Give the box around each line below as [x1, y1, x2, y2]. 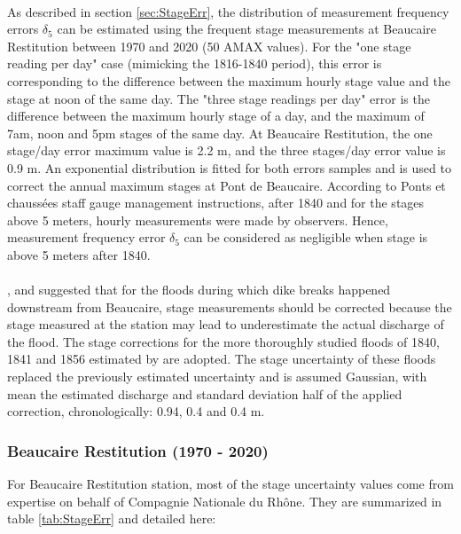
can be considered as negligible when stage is [184, 228, 428, 247]
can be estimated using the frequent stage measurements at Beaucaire [57, 20, 437, 38]
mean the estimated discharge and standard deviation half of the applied [7, 384, 402, 403]
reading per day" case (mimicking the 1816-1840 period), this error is [7, 54, 382, 73]
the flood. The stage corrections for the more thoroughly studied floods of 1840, [7, 332, 440, 350]
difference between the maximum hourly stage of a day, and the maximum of [7, 106, 425, 125]
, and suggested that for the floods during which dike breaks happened [7, 280, 391, 299]
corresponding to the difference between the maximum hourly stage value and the [7, 71, 451, 90]
